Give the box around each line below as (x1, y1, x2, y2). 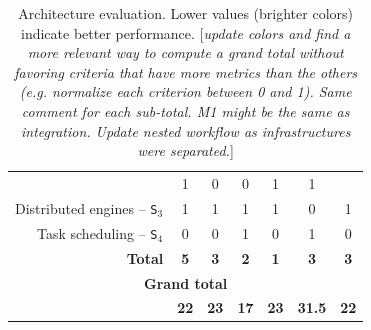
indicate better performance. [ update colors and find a (20, 22, 351, 43)
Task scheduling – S (37, 222, 158, 243)
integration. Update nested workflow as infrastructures (20, 120, 351, 141)
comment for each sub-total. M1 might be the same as (21, 100, 350, 121)
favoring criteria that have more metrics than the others (14, 61, 358, 82)
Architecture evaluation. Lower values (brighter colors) (18, 3, 353, 23)
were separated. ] (137, 140, 234, 161)
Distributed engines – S (15, 197, 158, 218)
